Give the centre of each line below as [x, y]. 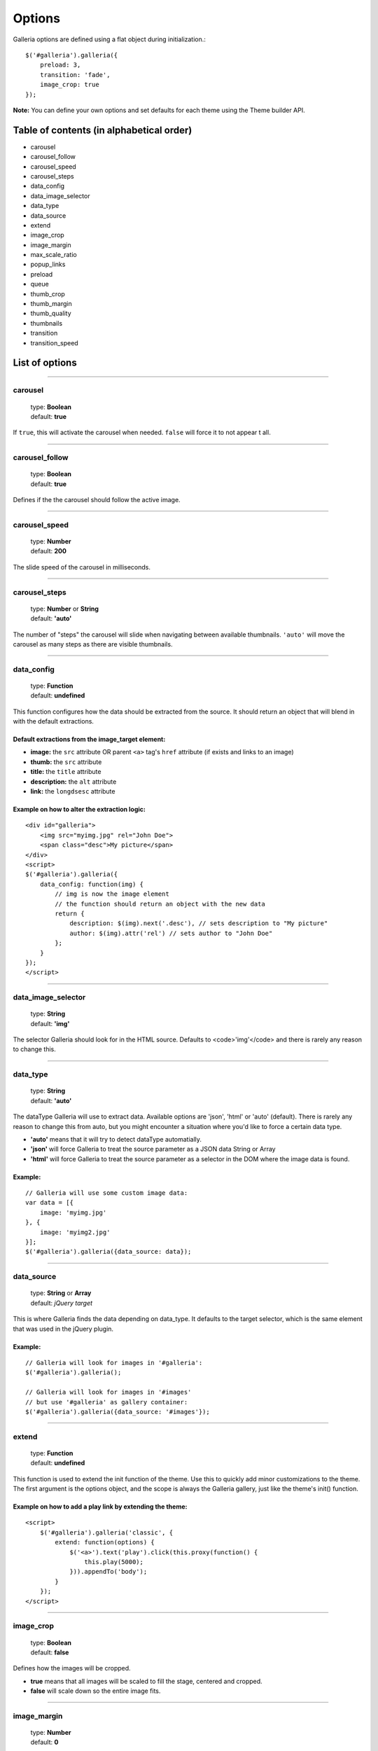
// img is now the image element [112, 894]
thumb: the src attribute [66, 762]
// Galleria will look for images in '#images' [108, 1392]
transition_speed [54, 342]
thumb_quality [51, 313]
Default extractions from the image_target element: [89, 740]
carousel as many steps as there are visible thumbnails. [93, 644]
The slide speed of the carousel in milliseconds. [82, 567]
